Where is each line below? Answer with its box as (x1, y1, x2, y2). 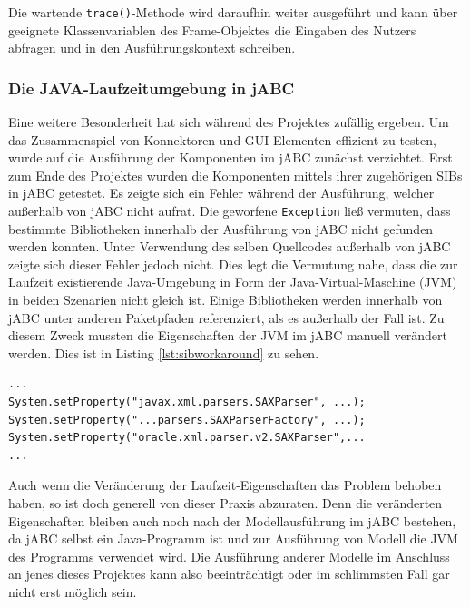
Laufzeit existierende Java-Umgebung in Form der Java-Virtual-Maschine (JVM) (8, 272, 457, 291)
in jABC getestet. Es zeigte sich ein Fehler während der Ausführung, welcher (8, 183, 435, 202)
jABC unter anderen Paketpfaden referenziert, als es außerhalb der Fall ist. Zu (8, 308, 445, 327)
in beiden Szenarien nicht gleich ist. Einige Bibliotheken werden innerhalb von (8, 290, 443, 309)
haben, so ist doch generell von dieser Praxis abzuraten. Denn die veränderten (8, 494, 443, 512)
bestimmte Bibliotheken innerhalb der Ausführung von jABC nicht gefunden (8, 219, 434, 238)
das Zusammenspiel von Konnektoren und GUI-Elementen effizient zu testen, (8, 130, 436, 149)
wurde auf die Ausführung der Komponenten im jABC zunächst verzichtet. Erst (8, 148, 453, 167)
